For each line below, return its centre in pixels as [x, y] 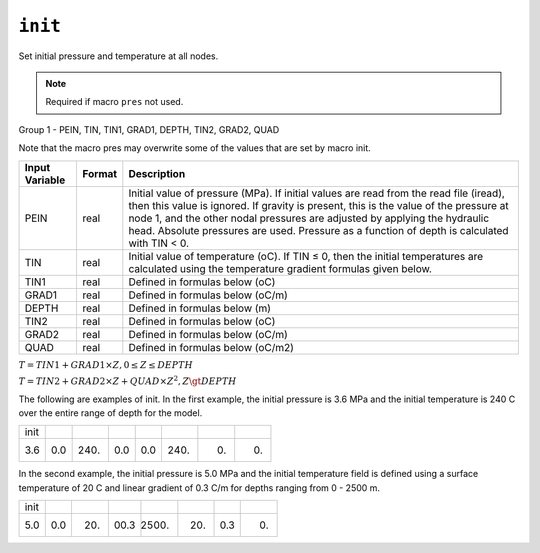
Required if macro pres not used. [114, 102]
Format [100, 173]
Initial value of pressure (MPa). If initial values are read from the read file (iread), [316, 193]
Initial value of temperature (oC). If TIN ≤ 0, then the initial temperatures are [306, 256]
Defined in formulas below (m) [200, 308]
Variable [45, 180]
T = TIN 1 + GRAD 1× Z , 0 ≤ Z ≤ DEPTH [106, 364]
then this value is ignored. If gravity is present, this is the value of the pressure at [318, 205]
